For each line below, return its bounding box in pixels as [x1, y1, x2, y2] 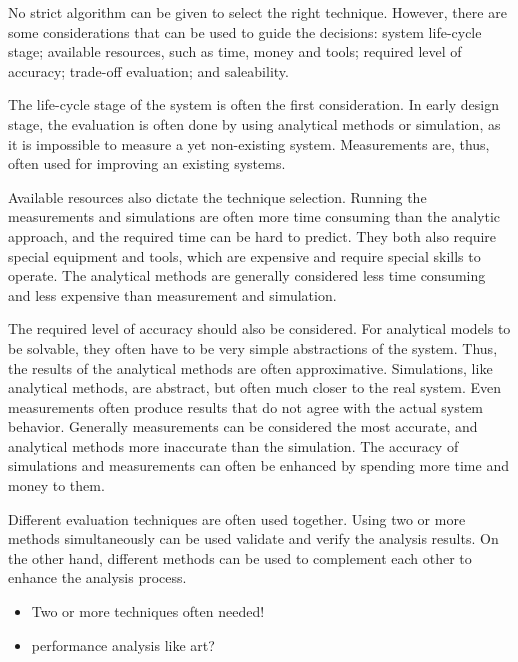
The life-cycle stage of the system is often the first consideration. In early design [8, 94, 499, 115]
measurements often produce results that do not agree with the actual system [8, 396, 484, 417]
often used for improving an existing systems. [8, 153, 286, 174]
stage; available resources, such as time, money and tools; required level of [8, 41, 462, 62]
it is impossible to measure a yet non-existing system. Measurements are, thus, [8, 133, 490, 154]
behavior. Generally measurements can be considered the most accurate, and [8, 416, 478, 437]
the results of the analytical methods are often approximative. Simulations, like [8, 357, 493, 378]
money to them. [8, 475, 105, 496]
